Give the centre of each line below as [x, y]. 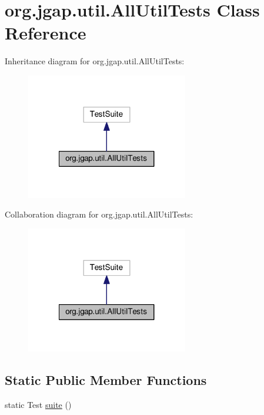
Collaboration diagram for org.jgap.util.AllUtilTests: [99, 214]
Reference [46, 33]
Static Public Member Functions [106, 379]
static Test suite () [38, 404]
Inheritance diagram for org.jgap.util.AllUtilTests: [95, 61]
